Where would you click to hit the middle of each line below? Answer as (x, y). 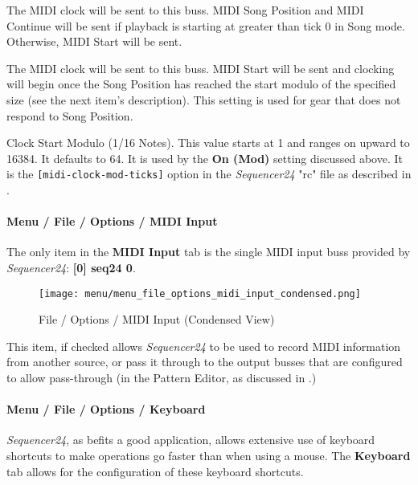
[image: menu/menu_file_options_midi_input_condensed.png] (200, 293)
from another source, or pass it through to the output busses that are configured (205, 362)
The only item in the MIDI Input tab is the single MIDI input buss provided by (209, 252)
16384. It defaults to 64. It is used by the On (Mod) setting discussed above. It (205, 158)
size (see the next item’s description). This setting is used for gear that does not (204, 99)
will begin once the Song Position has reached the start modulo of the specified (201, 84)
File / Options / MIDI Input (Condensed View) (157, 319)
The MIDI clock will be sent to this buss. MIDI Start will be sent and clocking (201, 68)
